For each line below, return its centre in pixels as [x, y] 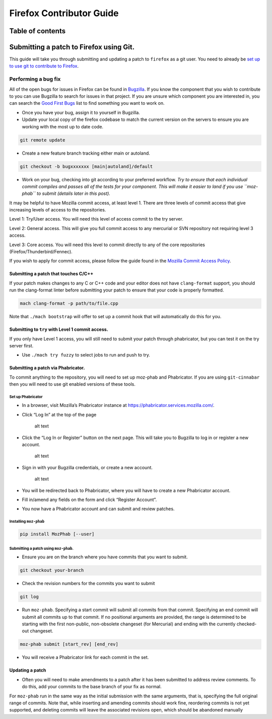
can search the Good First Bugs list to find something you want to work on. [87, 103]
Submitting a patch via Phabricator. [47, 368]
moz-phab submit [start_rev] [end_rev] [69, 644]
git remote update [43, 140]
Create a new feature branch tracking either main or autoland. [86, 153]
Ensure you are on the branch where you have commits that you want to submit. [105, 557]
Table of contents [37, 31]
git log [29, 597]
